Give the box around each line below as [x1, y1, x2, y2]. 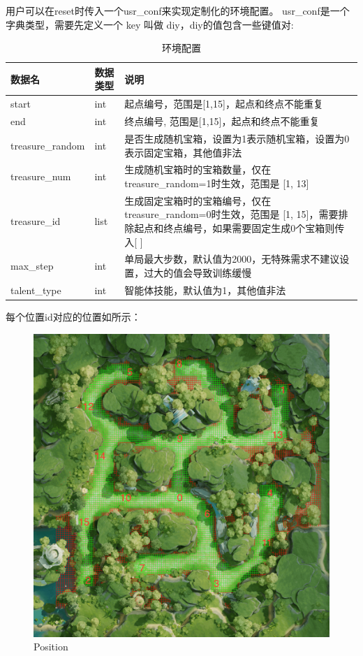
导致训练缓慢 [193, 265, 252, 279]
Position [34, 639, 68, 654]
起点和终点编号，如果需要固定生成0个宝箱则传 [134, 220, 345, 235]
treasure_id [10, 214, 61, 228]
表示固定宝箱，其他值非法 [124, 145, 242, 159]
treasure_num [10, 169, 71, 184]
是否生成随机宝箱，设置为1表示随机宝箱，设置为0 [124, 131, 350, 145]
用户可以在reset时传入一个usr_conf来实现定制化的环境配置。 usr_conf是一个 [6, 3, 350, 17]
